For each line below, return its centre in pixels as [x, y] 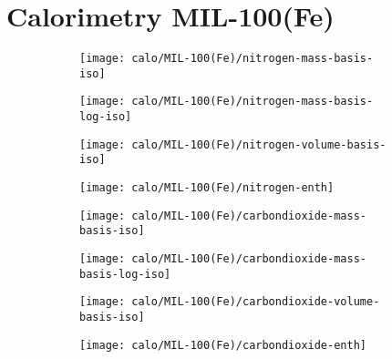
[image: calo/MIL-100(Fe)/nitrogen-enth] [207, 188]
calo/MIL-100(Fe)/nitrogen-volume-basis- [259, 144]
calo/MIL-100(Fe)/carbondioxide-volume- [256, 302]
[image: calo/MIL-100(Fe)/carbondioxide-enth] [223, 345]
